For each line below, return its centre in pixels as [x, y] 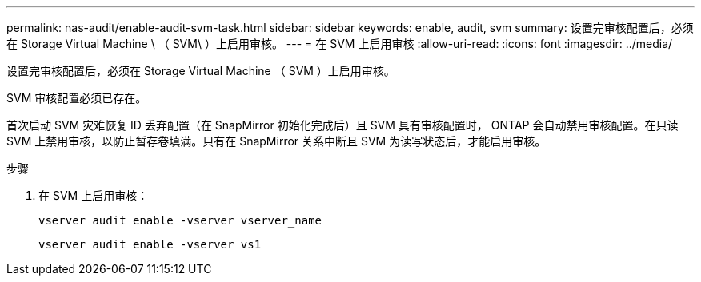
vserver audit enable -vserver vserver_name [180, 220]
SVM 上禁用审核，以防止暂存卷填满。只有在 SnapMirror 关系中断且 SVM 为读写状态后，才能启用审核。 [276, 141]
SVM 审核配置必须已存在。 [77, 98]
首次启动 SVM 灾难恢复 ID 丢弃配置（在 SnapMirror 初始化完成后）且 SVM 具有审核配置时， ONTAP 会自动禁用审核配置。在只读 [342, 125]
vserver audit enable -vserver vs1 [150, 244]
